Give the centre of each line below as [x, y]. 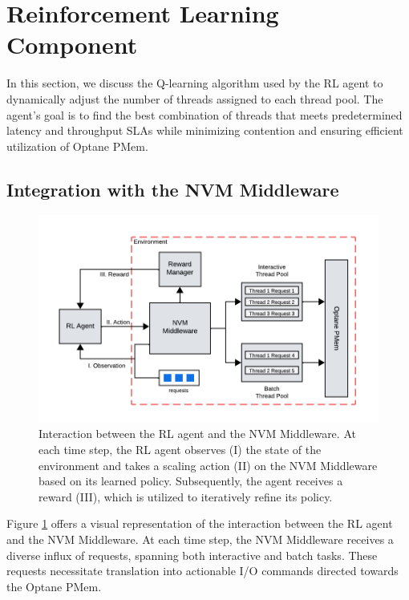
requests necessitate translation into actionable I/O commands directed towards [202, 571]
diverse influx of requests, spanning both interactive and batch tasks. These [192, 555]
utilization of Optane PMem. [77, 146]
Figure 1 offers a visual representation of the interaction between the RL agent [200, 523]
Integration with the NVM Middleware [173, 189]
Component [72, 45]
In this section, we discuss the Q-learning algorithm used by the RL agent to [195, 83]
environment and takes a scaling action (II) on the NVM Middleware [208, 465]
